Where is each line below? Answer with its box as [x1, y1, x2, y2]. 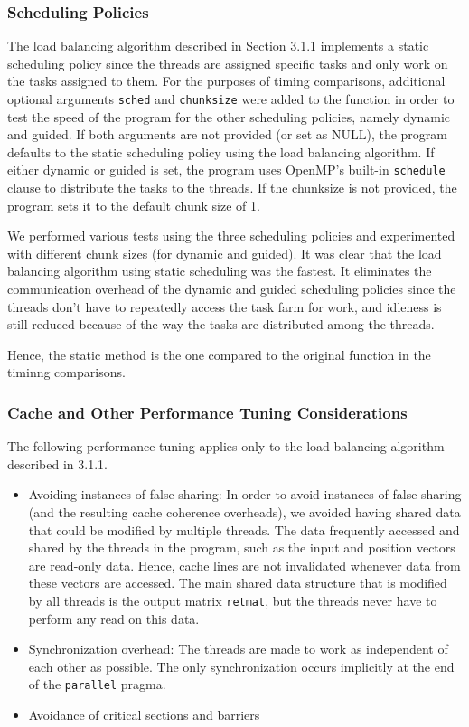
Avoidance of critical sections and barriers [28, 705, 260, 724]
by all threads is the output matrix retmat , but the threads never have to [28, 591, 437, 609]
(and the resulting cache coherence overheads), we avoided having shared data [28, 503, 461, 522]
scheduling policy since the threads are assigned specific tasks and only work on [7, 53, 448, 72]
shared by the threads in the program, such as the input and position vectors [28, 538, 455, 557]
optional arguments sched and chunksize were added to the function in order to [7, 90, 455, 108]
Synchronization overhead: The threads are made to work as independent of [28, 639, 448, 658]
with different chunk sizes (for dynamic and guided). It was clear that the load [7, 243, 442, 262]
